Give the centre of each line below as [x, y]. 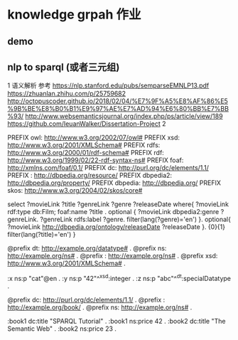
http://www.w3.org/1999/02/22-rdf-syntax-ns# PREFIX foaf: [96, 160]
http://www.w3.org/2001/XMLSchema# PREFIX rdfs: [84, 145]
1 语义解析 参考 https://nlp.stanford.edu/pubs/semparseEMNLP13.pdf [108, 85]
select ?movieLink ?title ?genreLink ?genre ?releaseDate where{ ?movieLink [118, 204]
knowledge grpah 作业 [74, 15]
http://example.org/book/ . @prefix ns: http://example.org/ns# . [100, 307]
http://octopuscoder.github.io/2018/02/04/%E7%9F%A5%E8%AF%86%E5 [118, 101]
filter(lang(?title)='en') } [42, 235]
